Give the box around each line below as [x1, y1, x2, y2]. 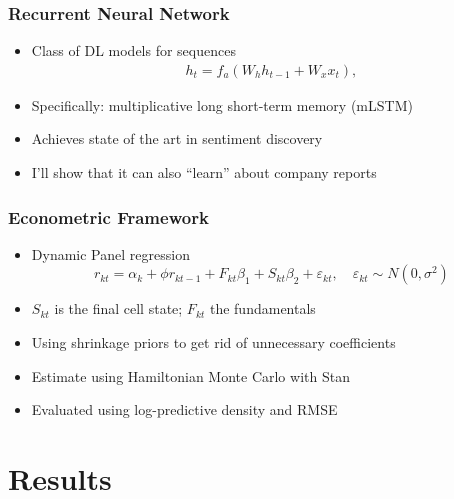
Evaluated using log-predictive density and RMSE [31, 399, 338, 420]
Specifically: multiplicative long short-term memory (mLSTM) [31, 94, 413, 115]
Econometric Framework [8, 204, 209, 229]
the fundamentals [209, 298, 316, 319]
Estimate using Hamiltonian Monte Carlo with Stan [31, 365, 350, 386]
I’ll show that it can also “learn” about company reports [31, 162, 377, 183]
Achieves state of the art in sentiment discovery [31, 128, 323, 149]
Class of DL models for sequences [31, 40, 236, 61]
